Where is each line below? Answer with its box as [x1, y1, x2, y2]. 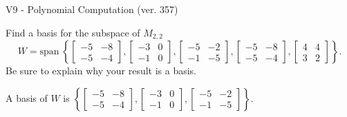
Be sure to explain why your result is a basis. [6, 63, 197, 78]
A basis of [6, 90, 48, 105]
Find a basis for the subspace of [6, 25, 140, 39]
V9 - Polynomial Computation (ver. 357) [6, 2, 178, 16]
